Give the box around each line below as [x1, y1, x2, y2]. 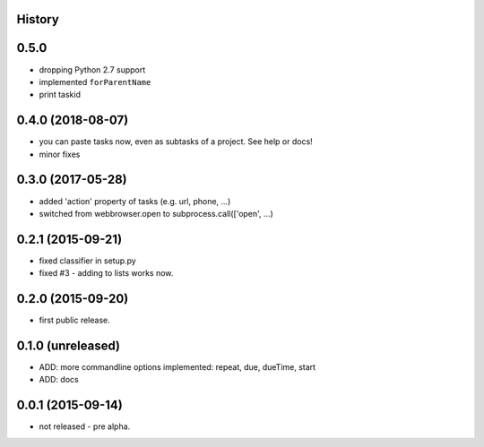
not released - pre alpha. [39, 421, 131, 432]
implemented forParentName [39, 76, 151, 87]
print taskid [39, 90, 81, 100]
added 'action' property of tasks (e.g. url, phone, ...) [39, 195, 231, 206]
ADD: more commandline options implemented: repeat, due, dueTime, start [39, 362, 316, 373]
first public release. [39, 314, 111, 326]
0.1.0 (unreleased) [16, 338, 121, 353]
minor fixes [39, 149, 81, 159]
